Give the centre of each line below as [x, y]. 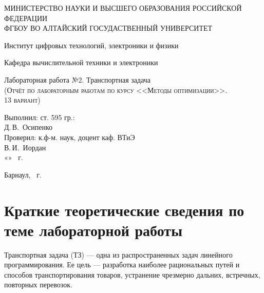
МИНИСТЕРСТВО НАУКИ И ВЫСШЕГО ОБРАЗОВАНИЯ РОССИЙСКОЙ [123, 8]
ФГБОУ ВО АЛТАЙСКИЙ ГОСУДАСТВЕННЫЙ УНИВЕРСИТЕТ [108, 28]
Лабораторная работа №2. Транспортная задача [78, 79]
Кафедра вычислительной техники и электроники [81, 62]
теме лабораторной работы [93, 230]
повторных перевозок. [38, 285]
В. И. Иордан [25, 147]
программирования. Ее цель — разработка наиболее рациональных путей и [122, 265]
